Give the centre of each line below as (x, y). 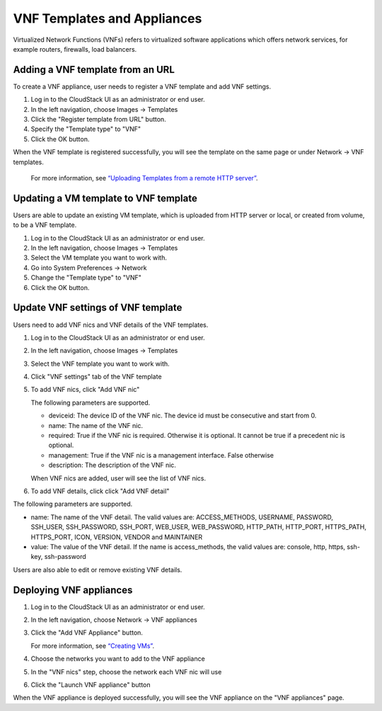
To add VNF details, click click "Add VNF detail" (100, 491)
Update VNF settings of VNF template (98, 308)
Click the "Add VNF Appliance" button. (87, 632)
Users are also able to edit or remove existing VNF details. (98, 570)
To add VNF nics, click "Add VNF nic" (85, 390)
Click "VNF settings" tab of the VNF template (96, 377)
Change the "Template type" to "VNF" (86, 278)
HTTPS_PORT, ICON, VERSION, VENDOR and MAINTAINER (117, 537)
